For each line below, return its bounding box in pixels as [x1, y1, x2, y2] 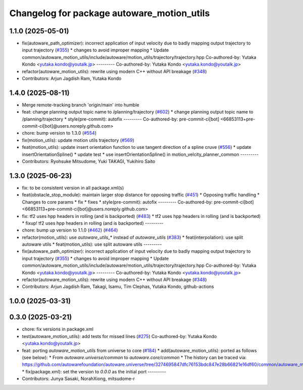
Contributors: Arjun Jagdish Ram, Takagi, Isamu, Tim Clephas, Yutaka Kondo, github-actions [22, 284, 214, 290]
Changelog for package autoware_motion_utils [9, 8, 210, 19]
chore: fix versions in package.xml [22, 326, 93, 332]
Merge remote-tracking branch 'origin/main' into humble [22, 101, 139, 108]
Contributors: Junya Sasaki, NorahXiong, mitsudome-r [22, 376, 135, 382]
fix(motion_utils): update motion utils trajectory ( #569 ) [22, 137, 135, 143]
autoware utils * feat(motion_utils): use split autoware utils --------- [22, 241, 162, 247]
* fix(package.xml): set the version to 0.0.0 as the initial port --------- [22, 368, 167, 374]
